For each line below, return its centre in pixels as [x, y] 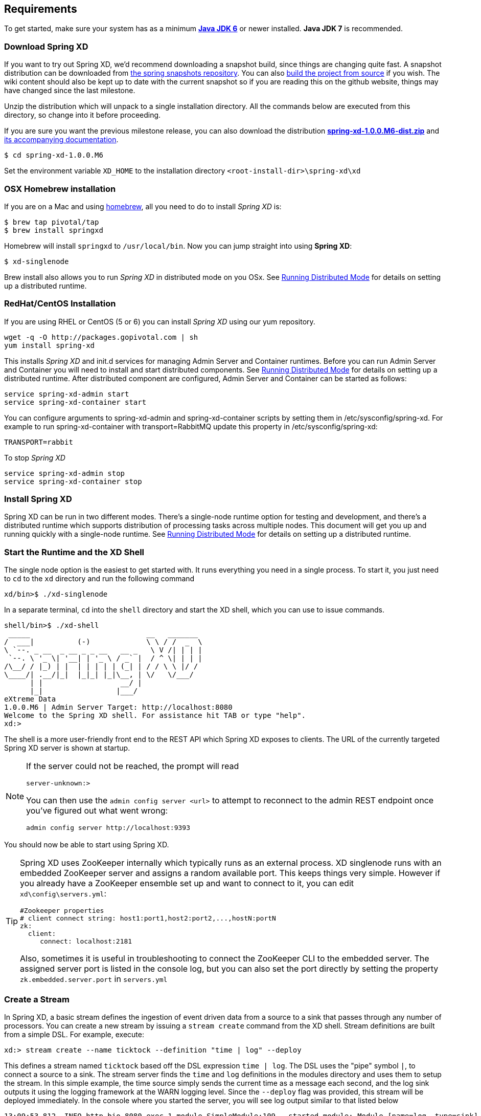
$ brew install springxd [54, 230]
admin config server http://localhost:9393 [108, 828]
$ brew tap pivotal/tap [52, 222]
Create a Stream [37, 999]
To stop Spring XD [35, 457]
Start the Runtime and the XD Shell [74, 552]
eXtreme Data [30, 699]
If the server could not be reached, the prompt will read [133, 766]
